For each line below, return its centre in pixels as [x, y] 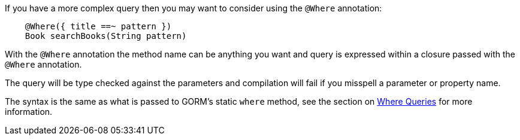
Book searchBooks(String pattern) [106, 36]
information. [29, 112]
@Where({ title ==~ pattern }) [98, 26]
